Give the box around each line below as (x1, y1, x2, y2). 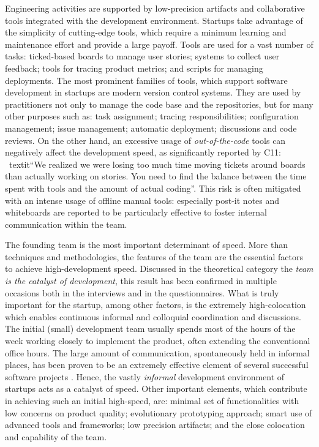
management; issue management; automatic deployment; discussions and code (5, 121, 297, 134)
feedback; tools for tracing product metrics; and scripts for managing (5, 61, 263, 74)
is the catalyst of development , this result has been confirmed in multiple (5, 274, 277, 287)
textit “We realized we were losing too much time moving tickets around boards (9, 157, 306, 170)
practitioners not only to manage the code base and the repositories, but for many (5, 97, 313, 110)
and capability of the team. (5, 430, 107, 443)
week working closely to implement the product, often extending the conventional (5, 334, 310, 347)
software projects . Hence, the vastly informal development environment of (5, 370, 285, 383)
